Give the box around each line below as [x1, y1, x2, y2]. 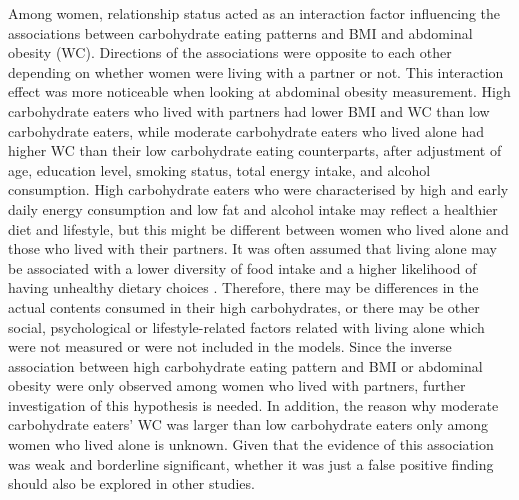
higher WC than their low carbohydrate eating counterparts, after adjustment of [8, 140, 502, 161]
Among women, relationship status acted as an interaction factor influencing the [8, 3, 500, 23]
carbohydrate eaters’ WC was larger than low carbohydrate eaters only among [8, 414, 489, 435]
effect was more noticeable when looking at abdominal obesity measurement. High [8, 81, 511, 102]
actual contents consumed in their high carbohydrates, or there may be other [8, 296, 480, 317]
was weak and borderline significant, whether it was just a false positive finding [8, 453, 494, 474]
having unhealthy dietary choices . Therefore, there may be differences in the [8, 277, 479, 298]
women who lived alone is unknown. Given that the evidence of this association [8, 434, 494, 455]
